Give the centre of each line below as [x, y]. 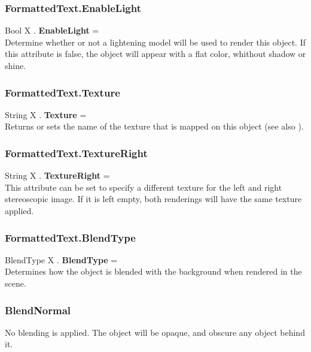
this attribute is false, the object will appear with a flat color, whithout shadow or [155, 54]
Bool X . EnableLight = [52, 30]
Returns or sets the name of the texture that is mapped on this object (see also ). [154, 126]
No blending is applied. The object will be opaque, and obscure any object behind [155, 332]
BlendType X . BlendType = [61, 259]
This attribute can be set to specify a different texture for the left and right [144, 187]
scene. [16, 283]
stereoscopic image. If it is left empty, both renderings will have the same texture [153, 199]
